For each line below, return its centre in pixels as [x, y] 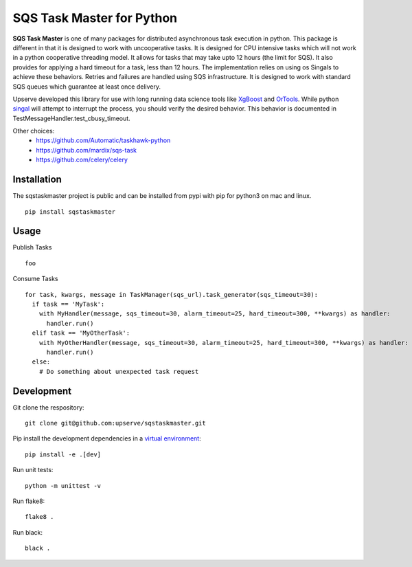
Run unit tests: [33, 470]
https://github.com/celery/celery [82, 160]
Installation [37, 180]
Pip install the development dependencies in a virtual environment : [107, 438]
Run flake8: [29, 501]
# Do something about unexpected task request [119, 371]
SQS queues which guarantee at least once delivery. [87, 87]
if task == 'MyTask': [68, 304]
